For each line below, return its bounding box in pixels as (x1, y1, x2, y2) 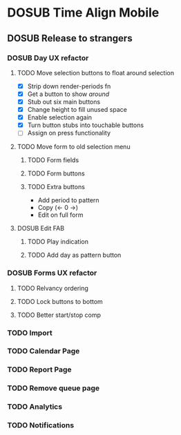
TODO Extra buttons (27, 183, 85, 191)
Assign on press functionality (27, 129, 111, 137)
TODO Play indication (27, 238, 88, 246)
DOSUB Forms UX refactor (7, 268, 97, 278)
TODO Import (7, 328, 53, 338)
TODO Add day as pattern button (27, 251, 122, 260)
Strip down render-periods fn (27, 81, 111, 90)
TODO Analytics (7, 402, 63, 412)
